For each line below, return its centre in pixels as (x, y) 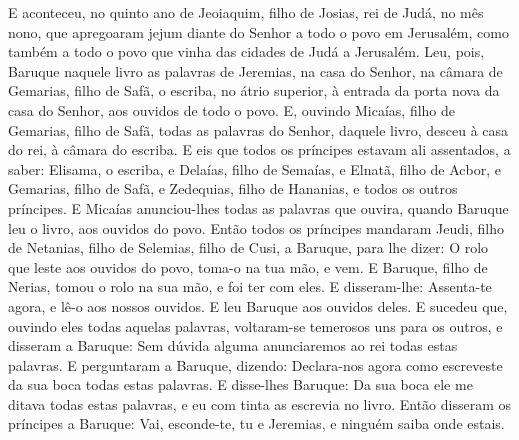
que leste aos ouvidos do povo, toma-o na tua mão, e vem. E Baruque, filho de (248, 266)
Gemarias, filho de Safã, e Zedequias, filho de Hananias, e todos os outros (233, 188)
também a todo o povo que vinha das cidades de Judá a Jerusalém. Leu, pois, (246, 51)
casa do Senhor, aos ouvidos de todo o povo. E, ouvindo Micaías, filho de (232, 109)
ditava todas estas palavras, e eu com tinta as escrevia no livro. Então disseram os (260, 403)
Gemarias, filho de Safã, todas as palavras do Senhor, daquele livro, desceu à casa (258, 129)
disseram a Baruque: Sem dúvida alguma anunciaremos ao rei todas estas (233, 345)
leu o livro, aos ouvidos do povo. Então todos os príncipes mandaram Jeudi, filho (256, 227)
